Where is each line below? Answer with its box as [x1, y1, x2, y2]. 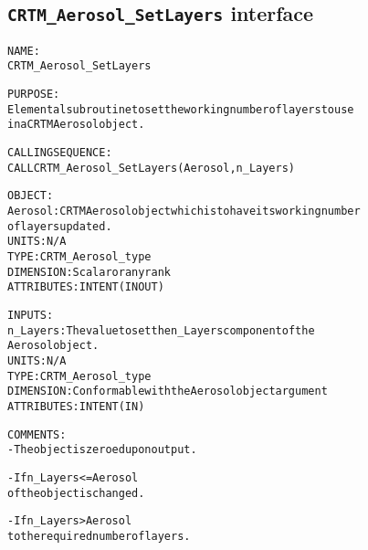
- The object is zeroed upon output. [7, 443, 197, 457]
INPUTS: [7, 308, 54, 322]
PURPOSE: [7, 88, 60, 101]
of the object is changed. [7, 486, 145, 500]
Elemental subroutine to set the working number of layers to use [7, 102, 354, 116]
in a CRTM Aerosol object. [7, 118, 145, 132]
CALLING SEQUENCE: [7, 146, 112, 160]
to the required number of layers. [7, 529, 191, 543]
